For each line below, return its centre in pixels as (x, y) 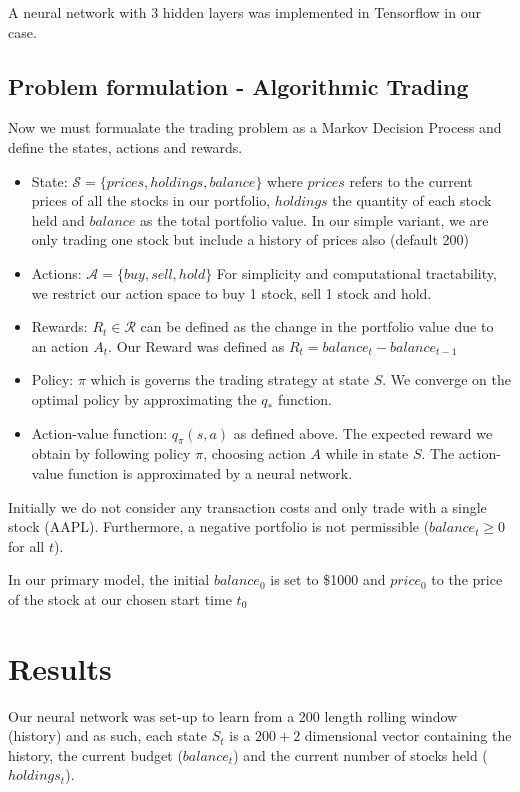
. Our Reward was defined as (196, 345)
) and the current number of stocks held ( (360, 754)
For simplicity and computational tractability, (356, 272)
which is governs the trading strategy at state (229, 379)
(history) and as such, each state (108, 735)
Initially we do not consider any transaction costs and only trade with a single (247, 506)
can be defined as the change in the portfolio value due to (317, 326)
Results (60, 667)
